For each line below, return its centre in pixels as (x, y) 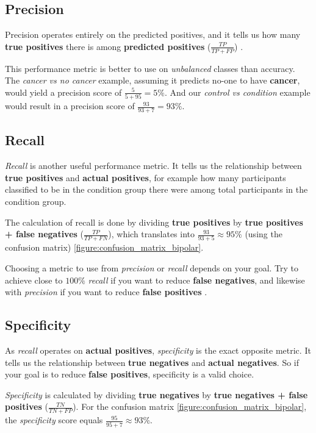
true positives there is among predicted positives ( (108, 46)
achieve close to (34, 280)
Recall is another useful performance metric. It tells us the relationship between (153, 166)
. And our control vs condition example (237, 92)
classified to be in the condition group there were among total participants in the (156, 189)
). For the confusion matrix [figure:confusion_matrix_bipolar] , (190, 406)
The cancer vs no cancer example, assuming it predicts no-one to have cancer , (153, 80)
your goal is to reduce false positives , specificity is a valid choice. (130, 374)
